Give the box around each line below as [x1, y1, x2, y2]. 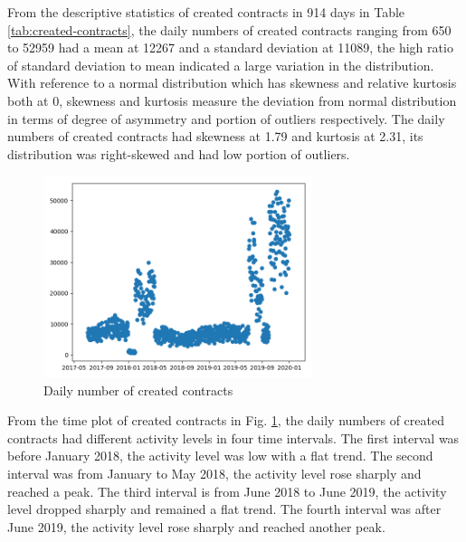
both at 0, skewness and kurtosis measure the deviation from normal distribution [7, 90, 457, 109]
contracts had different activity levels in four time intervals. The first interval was [7, 428, 460, 447]
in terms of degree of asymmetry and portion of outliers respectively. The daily [7, 109, 445, 128]
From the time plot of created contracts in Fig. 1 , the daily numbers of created [7, 411, 444, 430]
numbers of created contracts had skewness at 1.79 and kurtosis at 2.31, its [7, 127, 423, 146]
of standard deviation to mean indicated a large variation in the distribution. [7, 55, 434, 74]
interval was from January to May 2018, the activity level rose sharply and [7, 463, 422, 482]
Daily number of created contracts [43, 380, 233, 399]
